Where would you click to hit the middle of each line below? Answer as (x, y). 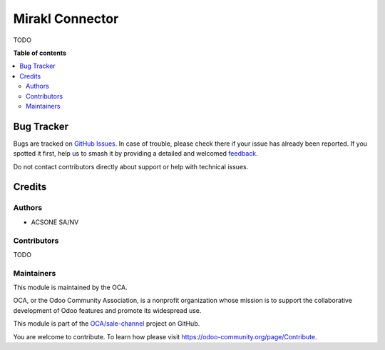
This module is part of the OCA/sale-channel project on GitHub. (107, 324)
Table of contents (40, 53)
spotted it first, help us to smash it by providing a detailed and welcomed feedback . (135, 154)
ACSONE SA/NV (55, 222)
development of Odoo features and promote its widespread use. (107, 310)
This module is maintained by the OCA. (70, 287)
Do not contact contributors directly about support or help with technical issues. (131, 166)
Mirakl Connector (66, 19)
